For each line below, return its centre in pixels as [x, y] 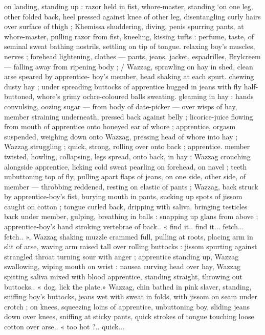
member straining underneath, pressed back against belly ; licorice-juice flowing [129, 116]
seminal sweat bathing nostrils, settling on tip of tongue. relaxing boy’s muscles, [130, 46]
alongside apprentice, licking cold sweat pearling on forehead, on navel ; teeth [126, 166]
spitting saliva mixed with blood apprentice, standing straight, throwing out [123, 277]
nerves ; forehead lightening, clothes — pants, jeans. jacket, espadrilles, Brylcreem [132, 56]
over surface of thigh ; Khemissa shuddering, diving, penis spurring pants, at [124, 26]
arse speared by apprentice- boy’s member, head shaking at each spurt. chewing [129, 76]
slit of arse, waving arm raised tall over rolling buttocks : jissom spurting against [131, 246]
